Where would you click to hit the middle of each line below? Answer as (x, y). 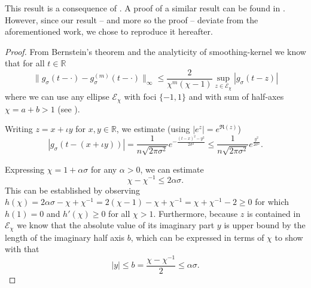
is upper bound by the (265, 225)
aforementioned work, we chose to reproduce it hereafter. (109, 31)
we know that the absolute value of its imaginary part (116, 225)
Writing (19, 129)
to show (289, 237)
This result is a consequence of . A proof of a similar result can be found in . (145, 8)
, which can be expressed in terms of (197, 237)
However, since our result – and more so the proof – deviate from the (132, 19)
